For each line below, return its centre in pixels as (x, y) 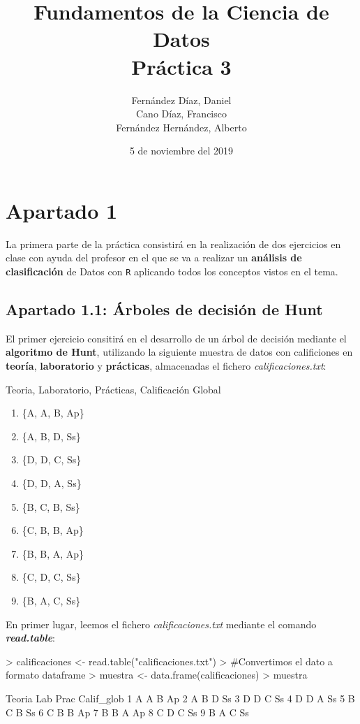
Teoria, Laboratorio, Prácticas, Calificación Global (113, 389)
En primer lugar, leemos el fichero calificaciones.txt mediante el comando (161, 624)
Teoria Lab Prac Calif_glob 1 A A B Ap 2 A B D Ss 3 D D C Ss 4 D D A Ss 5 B (180, 698)
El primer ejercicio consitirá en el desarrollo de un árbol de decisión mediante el (176, 338)
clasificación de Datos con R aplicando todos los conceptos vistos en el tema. (172, 271)
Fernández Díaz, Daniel (181, 100)
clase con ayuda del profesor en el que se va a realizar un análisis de (154, 258)
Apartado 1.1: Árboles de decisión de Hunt (164, 309)
